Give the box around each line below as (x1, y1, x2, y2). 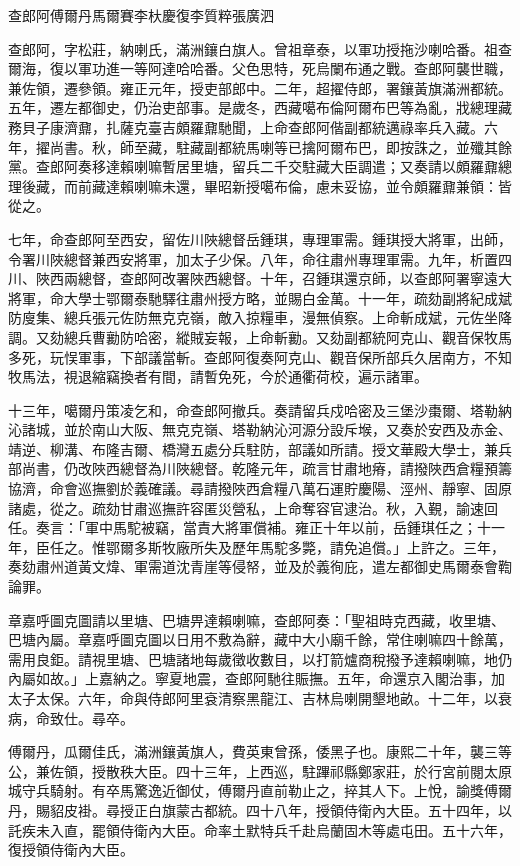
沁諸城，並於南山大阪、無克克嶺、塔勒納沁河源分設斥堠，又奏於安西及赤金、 (8, 419, 512, 440)
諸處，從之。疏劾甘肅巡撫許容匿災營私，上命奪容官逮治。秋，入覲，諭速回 (8, 497, 498, 518)
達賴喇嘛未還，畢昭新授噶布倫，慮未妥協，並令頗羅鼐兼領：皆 (105, 175, 512, 196)
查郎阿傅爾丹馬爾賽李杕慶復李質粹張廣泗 (8, 5, 274, 25)
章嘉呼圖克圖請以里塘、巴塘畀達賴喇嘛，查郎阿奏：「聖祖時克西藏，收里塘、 (8, 609, 505, 630)
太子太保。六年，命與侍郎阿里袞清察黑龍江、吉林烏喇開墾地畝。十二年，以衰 (8, 688, 512, 708)
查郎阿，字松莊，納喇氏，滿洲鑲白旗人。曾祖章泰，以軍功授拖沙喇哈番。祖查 (8, 38, 512, 59)
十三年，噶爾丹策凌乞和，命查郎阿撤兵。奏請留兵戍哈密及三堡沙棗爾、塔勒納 (8, 399, 512, 420)
